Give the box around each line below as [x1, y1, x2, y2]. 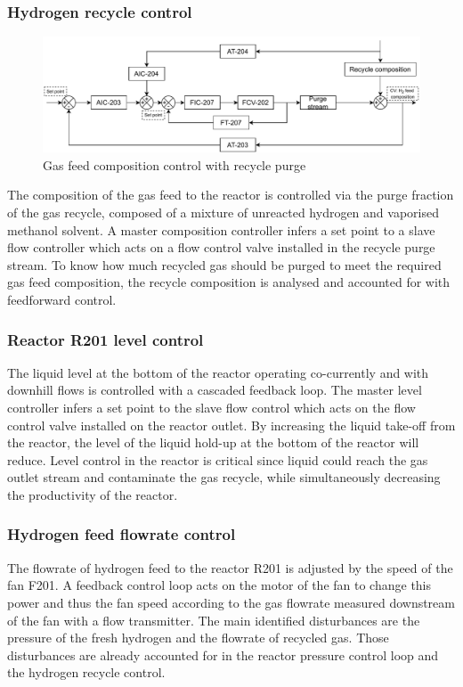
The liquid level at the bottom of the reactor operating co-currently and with [7, 363, 429, 381]
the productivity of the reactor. [7, 485, 178, 503]
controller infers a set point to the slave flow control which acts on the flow [7, 397, 416, 416]
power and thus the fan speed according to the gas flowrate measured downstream [7, 593, 455, 611]
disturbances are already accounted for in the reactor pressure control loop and [7, 645, 439, 664]
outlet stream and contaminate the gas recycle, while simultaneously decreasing [7, 468, 441, 487]
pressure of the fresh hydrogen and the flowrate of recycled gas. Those [7, 628, 389, 647]
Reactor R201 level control [7, 328, 204, 350]
